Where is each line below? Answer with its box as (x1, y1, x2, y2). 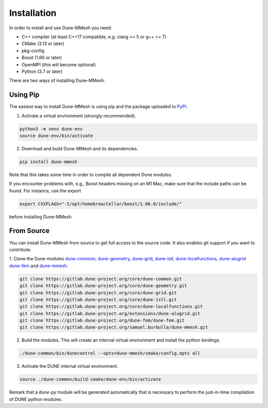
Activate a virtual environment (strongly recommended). (21, 113, 136, 118)
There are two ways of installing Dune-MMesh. (9, 77, 105, 84)
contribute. (9, 246, 32, 252)
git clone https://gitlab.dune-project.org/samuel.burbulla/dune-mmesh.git (19, 325, 208, 330)
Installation (9, 7, 57, 18)
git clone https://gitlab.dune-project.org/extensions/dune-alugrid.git (19, 310, 201, 316)
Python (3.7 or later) (21, 68, 63, 74)
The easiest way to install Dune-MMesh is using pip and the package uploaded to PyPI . (9, 104, 188, 110)
